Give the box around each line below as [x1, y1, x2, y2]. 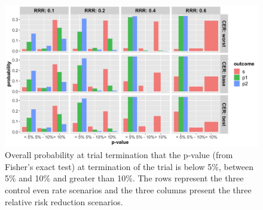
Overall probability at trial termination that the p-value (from [5, 149, 233, 161]
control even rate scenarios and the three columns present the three [5, 184, 252, 196]
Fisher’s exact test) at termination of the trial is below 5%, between [5, 160, 253, 172]
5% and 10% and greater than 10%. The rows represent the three [5, 172, 244, 184]
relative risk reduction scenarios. [5, 195, 123, 208]
